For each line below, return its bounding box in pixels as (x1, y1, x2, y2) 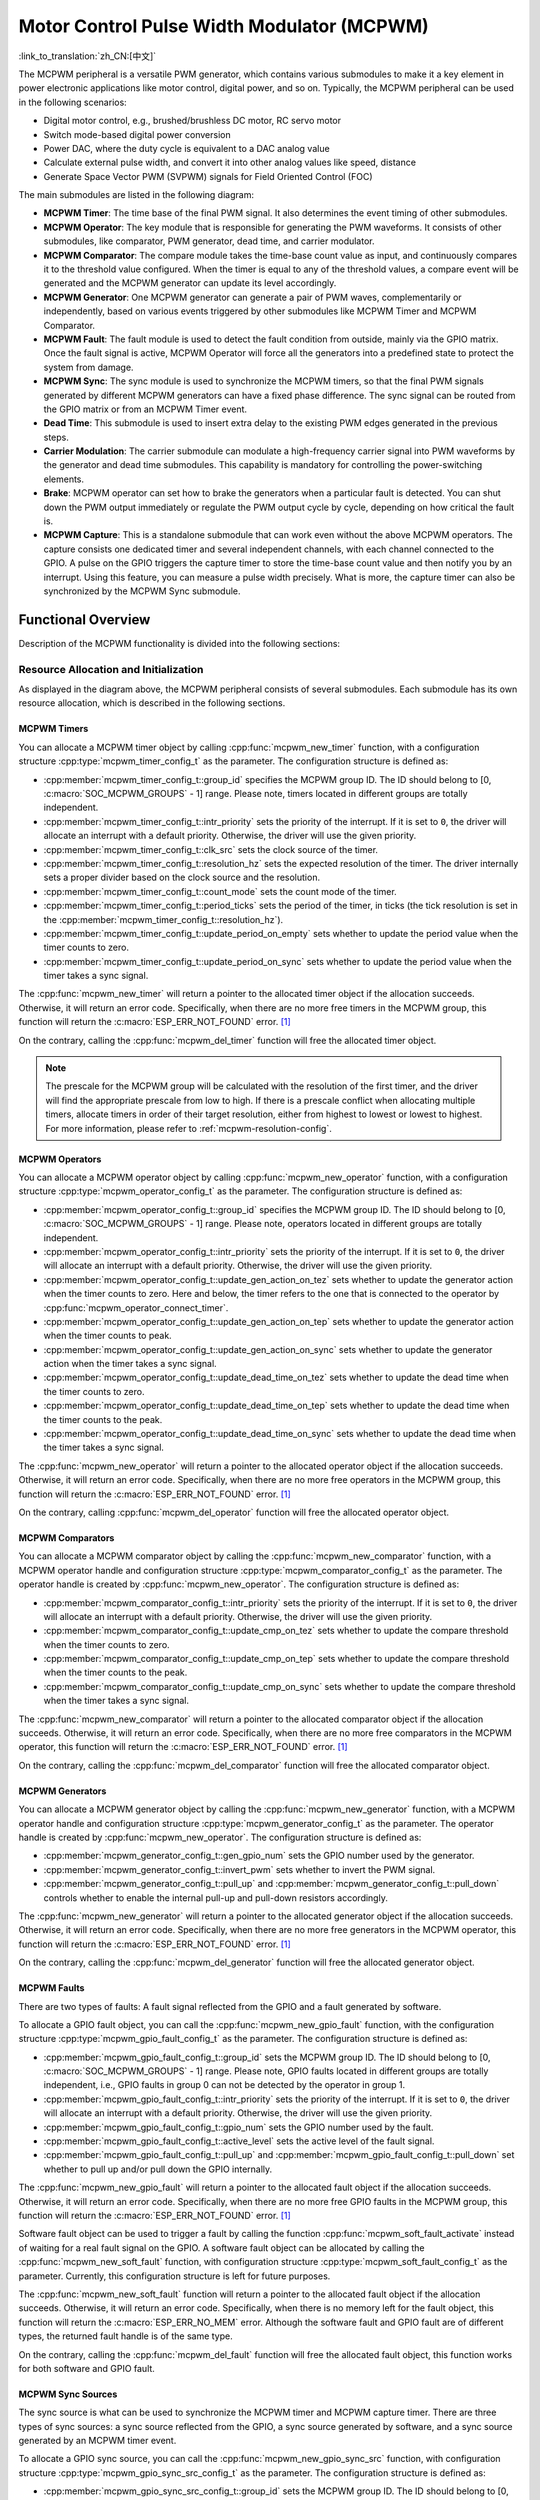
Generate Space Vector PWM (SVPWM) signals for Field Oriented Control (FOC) (43, 170, 374, 182)
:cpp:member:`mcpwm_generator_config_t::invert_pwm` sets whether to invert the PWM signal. (43, 1863, 436, 1875)
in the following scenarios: (18, 96, 127, 108)
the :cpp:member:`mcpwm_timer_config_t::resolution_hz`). (43, 913, 284, 925)
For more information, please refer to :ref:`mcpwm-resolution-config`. (45, 1122, 332, 1134)
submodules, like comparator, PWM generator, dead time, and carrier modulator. (43, 235, 375, 247)
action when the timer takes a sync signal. (43, 1358, 217, 1370)
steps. (43, 431, 69, 443)
